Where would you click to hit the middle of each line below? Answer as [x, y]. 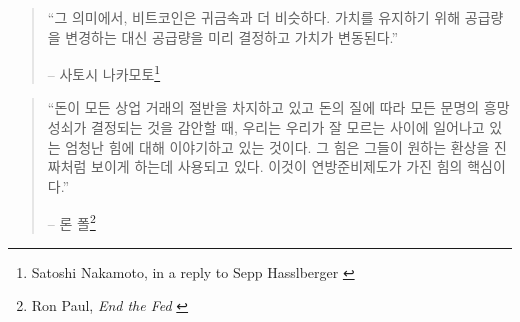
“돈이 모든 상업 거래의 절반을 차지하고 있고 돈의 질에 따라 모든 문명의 [263, 107]
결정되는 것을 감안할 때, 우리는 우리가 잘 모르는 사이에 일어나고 [288, 127]
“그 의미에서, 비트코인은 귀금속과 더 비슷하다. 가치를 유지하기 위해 [254, 17]
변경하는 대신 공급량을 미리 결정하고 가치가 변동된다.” [232, 36]
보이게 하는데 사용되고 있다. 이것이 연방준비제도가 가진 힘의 [277, 166]
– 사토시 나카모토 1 [104, 72]
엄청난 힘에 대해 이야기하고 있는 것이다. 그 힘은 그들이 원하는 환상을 [277, 146]
